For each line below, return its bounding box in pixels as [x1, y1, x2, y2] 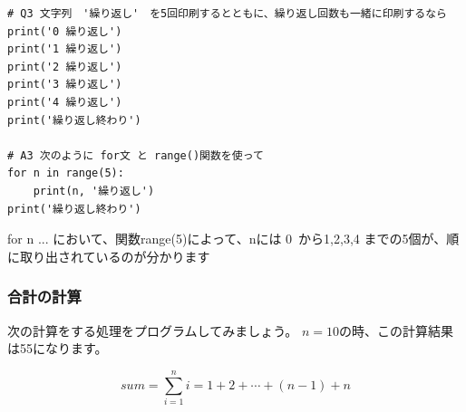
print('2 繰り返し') [7, 60, 122, 73]
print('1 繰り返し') [7, 43, 122, 56]
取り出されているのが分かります [19, 246, 210, 265]
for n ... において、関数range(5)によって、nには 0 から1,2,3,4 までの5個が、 [7, 229, 447, 248]
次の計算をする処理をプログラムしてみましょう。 [7, 321, 298, 340]
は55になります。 [7, 339, 108, 358]
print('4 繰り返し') [7, 95, 122, 109]
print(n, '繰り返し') [33, 184, 155, 197]
